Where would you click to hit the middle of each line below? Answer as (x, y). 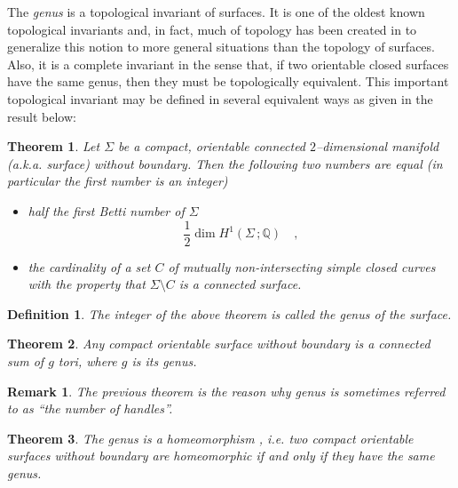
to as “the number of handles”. (90, 408)
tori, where (87, 360)
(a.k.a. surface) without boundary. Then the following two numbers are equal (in (225, 163)
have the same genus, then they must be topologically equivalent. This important (228, 81)
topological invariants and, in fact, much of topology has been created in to (212, 29)
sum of (26, 360)
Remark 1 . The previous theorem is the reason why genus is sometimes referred (226, 391)
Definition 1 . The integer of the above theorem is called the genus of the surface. (229, 313)
